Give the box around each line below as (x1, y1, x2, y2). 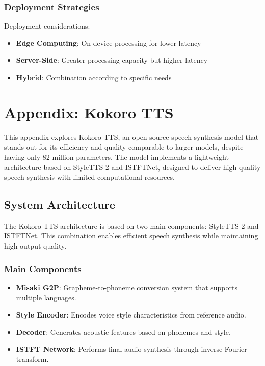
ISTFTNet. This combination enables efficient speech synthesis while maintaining (4, 230, 258, 241)
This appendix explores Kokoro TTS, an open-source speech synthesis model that (4, 131, 259, 142)
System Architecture (4, 197, 115, 212)
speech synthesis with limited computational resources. (4, 172, 175, 182)
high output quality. (4, 240, 67, 251)
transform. (16, 353, 49, 364)
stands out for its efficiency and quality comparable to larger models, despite (4, 141, 244, 152)
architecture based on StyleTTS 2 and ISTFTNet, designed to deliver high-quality (4, 161, 261, 172)
